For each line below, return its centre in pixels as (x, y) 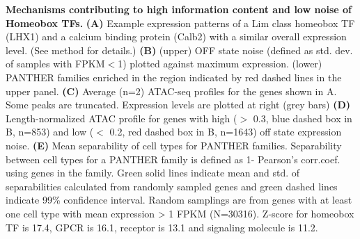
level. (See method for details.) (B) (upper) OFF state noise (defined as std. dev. (179, 50)
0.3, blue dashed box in (303, 118)
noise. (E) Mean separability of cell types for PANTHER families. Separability (174, 145)
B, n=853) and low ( (50, 132)
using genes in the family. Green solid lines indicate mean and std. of (153, 173)
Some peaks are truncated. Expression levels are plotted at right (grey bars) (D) (178, 105)
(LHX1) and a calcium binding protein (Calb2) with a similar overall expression (176, 36)
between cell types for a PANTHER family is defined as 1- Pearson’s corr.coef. (173, 159)
